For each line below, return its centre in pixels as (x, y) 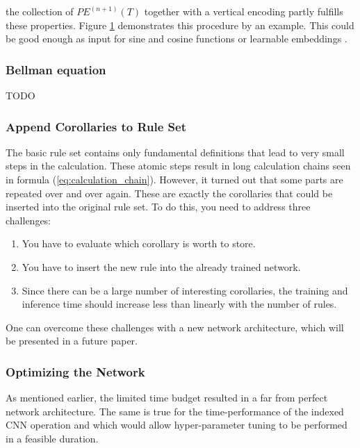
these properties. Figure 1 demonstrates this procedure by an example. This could (180, 25)
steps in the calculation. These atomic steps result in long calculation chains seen (178, 166)
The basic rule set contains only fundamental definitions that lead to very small (175, 152)
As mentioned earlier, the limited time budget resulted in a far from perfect (167, 398)
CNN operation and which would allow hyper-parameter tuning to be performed (177, 425)
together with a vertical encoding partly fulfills (244, 11)
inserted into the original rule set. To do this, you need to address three (158, 207)
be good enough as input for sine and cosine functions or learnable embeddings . (177, 39)
